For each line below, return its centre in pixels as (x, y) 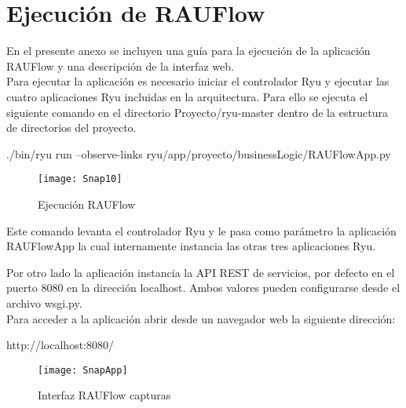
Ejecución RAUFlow (87, 204)
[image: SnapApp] (83, 370)
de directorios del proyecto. (71, 127)
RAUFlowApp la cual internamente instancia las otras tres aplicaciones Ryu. (191, 246)
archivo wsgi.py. (44, 302)
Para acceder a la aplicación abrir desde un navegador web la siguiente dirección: (201, 318)
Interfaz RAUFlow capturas (104, 395)
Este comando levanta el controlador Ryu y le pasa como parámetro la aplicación (201, 230)
